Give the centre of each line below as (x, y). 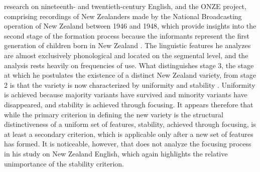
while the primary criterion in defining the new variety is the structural (114, 114)
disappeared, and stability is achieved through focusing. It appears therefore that (129, 104)
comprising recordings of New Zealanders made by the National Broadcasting (123, 16)
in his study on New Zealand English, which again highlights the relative (116, 153)
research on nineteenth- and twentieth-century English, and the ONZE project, (125, 6)
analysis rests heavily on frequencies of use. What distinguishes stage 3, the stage (129, 65)
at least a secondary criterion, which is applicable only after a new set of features (129, 134)
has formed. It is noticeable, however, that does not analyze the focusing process (128, 144)
